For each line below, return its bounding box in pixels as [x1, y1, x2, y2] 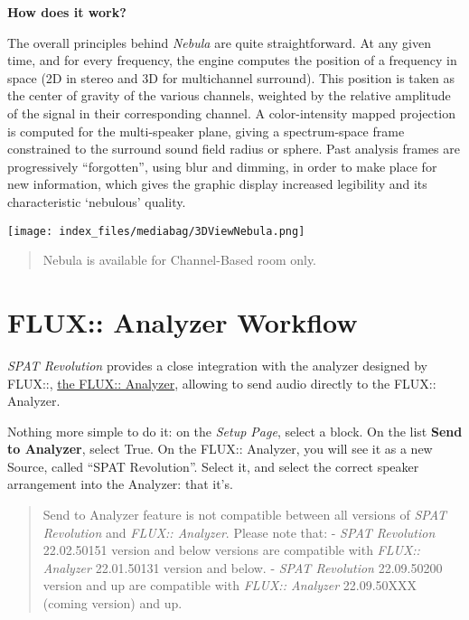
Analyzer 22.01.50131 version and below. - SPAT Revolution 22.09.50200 [42, 558, 443, 577]
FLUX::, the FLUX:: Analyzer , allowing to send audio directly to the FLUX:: [7, 373, 436, 392]
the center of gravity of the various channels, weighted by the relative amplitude [7, 86, 451, 105]
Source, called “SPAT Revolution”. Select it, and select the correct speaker [7, 456, 419, 475]
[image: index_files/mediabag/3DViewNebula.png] [7, 224, 305, 238]
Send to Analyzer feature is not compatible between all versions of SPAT [42, 505, 447, 524]
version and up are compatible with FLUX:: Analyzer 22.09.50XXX [42, 576, 417, 595]
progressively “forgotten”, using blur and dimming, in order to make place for [7, 156, 437, 175]
